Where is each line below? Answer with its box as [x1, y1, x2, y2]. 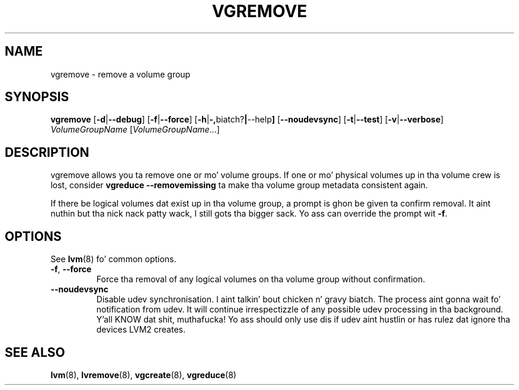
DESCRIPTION [5, 144, 89, 160]
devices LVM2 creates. [96, 324, 185, 335]
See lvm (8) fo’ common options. [50, 254, 177, 265]
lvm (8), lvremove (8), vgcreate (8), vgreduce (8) [50, 369, 236, 380]
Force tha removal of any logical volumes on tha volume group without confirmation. [96, 274, 425, 285]
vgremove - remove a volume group [50, 69, 191, 79]
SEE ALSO [5, 344, 65, 360]
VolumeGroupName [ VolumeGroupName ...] [50, 124, 220, 135]
